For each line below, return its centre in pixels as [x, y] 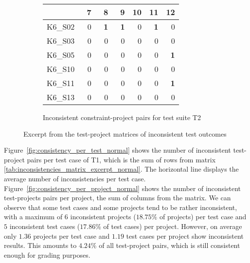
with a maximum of [33, 217]
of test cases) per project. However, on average [173, 226]
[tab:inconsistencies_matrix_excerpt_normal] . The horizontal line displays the [121, 169]
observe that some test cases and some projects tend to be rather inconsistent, [121, 207]
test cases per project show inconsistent [185, 236]
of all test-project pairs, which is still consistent [170, 245]
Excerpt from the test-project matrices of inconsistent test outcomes [125, 133]
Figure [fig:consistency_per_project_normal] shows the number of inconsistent [123, 188]
